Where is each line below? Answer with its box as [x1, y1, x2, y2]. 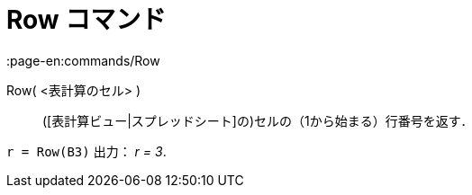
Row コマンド [6, 4, 167, 35]
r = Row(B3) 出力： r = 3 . [6, 143, 167, 159]
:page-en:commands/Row [6, 52, 160, 68]
